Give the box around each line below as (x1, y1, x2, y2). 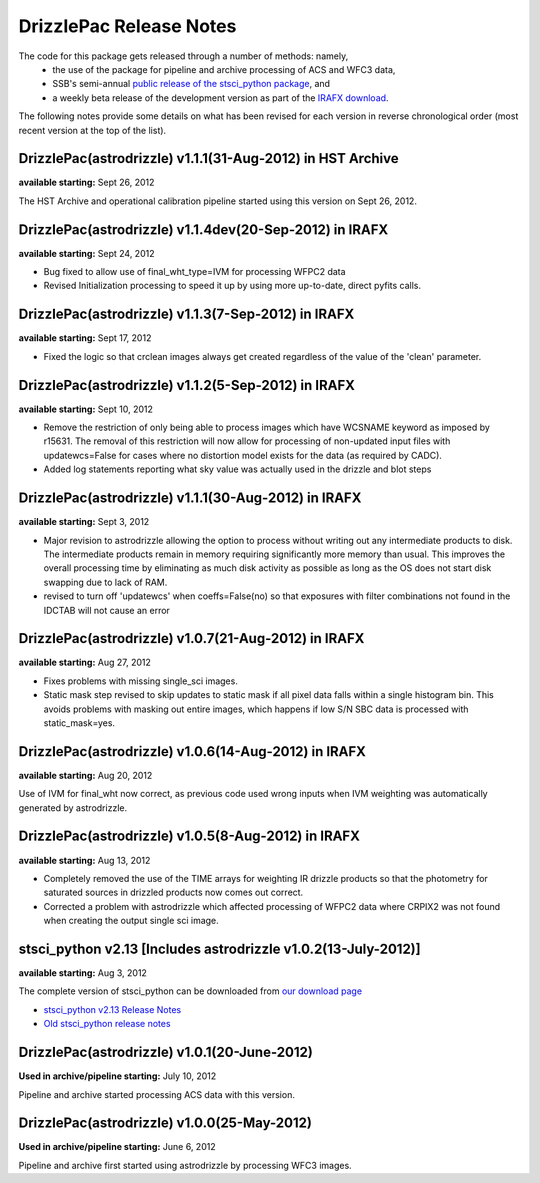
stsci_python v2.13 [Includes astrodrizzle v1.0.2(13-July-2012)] (18, 940, 421, 957)
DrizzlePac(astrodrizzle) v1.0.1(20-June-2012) (18, 1044, 314, 1061)
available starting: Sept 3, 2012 (18, 516, 150, 528)
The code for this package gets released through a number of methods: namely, (18, 50, 349, 62)
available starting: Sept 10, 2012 (18, 403, 154, 415)
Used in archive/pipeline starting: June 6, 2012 (18, 1141, 216, 1153)
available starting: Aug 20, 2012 (18, 769, 153, 781)
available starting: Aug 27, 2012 (18, 656, 152, 669)
